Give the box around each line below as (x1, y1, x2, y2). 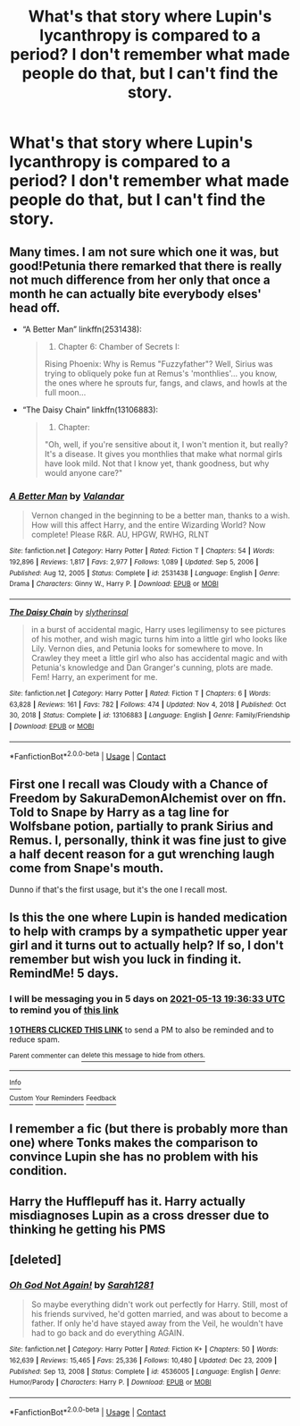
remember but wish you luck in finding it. (9, 952, 242, 967)
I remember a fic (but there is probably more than (9, 1121, 288, 1137)
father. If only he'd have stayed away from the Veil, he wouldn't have (30, 1318, 284, 1329)
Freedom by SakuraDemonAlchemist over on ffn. (9, 790, 287, 806)
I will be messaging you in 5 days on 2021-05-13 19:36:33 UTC (9, 993, 286, 1006)
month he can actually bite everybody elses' (9, 286, 262, 301)
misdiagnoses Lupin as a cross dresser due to (9, 1208, 270, 1223)
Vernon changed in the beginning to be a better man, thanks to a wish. (30, 510, 290, 521)
